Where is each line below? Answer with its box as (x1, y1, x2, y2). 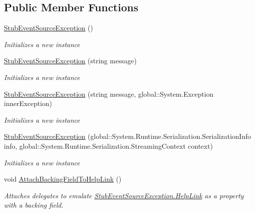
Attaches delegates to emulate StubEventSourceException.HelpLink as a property (4, 190, 244, 200)
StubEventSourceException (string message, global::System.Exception (4, 88, 214, 99)
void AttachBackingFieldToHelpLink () (4, 174, 122, 184)
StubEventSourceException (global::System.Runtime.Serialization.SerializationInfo (4, 131, 251, 141)
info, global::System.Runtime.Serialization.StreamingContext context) (4, 140, 213, 151)
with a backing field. (4, 200, 64, 210)
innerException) (4, 98, 52, 108)
